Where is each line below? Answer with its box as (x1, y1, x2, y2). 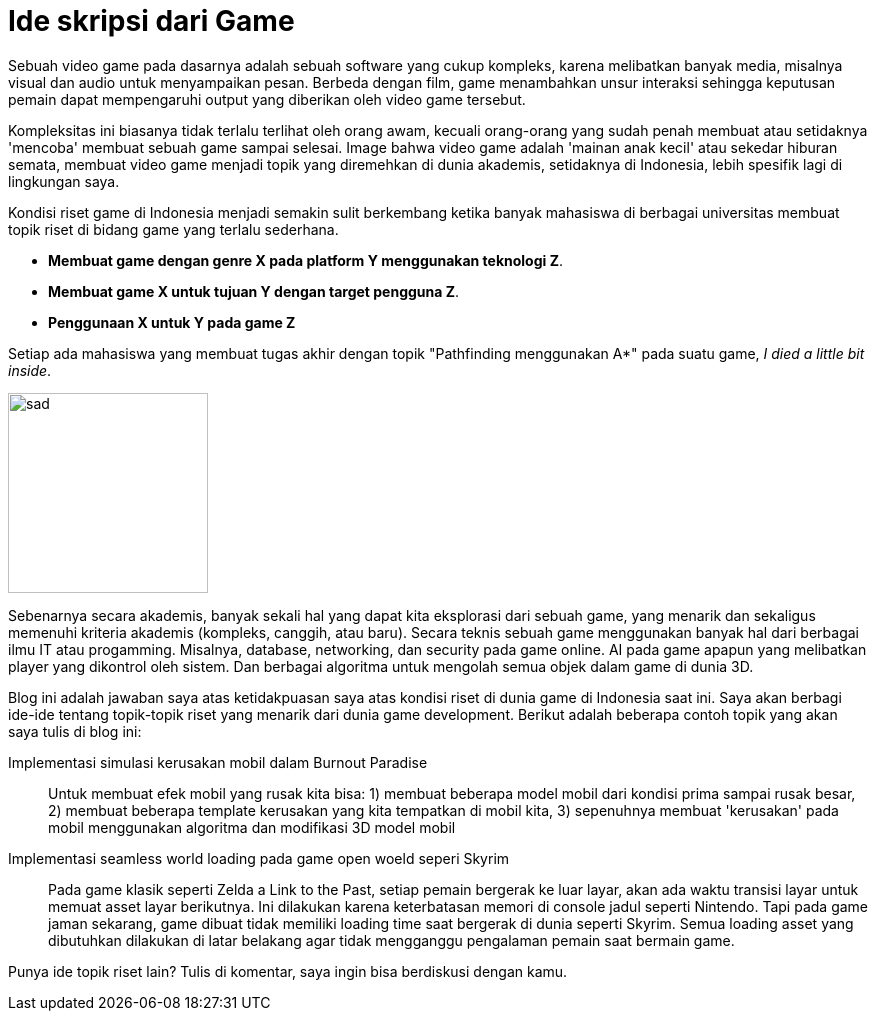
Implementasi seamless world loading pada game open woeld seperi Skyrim (8, 849, 510, 867)
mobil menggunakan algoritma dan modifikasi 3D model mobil (48, 818, 456, 836)
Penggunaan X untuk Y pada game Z (48, 313, 296, 331)
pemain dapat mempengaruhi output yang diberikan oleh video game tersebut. (8, 90, 526, 108)
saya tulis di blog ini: (8, 722, 142, 740)
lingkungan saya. (8, 172, 120, 190)
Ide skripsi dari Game (8, 4, 295, 38)
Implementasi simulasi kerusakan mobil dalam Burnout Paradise (8, 753, 428, 771)
